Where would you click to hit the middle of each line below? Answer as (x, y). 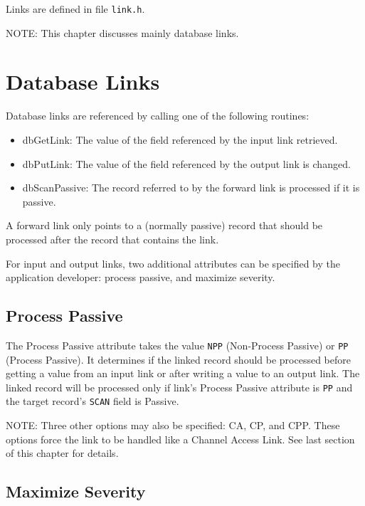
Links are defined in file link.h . (75, 9)
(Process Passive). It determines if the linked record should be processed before (178, 359)
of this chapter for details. (62, 453)
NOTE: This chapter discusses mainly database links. (122, 32)
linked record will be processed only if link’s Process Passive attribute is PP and (179, 387)
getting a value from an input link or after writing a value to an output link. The (183, 373)
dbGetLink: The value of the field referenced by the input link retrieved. (180, 139)
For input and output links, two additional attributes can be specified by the (173, 263)
